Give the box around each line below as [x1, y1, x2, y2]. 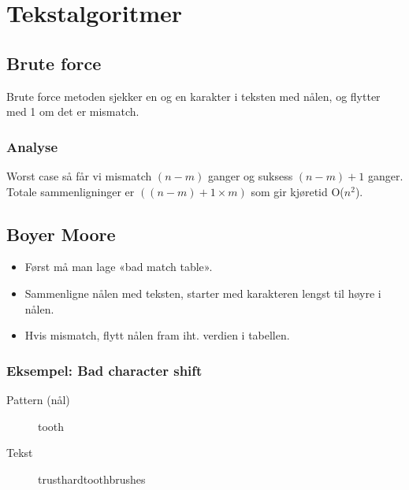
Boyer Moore [6, 221, 116, 246]
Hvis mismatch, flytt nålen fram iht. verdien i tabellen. [24, 327, 290, 343]
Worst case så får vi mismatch [6, 167, 152, 184]
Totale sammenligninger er [6, 183, 135, 199]
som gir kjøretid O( [251, 183, 344, 199]
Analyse [6, 136, 58, 156]
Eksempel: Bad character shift [6, 360, 203, 380]
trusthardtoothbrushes [38, 470, 146, 487]
